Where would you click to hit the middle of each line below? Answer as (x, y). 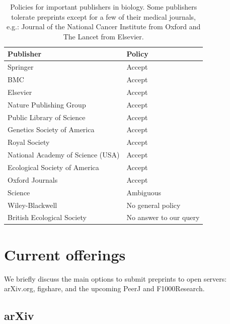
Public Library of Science (47, 117)
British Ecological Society (47, 217)
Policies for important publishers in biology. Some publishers (104, 7)
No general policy (154, 205)
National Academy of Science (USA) (64, 155)
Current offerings (65, 254)
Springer (21, 67)
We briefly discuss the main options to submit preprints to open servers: (116, 278)
